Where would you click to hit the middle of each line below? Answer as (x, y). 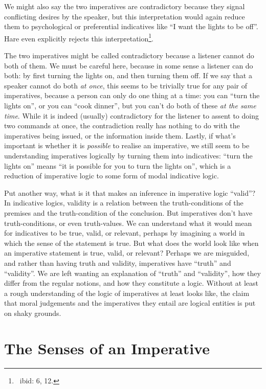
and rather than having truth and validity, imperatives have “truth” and (118, 262)
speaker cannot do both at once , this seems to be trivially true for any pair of (126, 85)
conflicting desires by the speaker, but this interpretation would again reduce (125, 16)
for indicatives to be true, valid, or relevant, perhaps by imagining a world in (125, 233)
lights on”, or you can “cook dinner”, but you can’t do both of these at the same (130, 105)
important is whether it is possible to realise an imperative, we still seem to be (127, 145)
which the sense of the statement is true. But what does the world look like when (131, 243)
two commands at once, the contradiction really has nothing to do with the (122, 125)
